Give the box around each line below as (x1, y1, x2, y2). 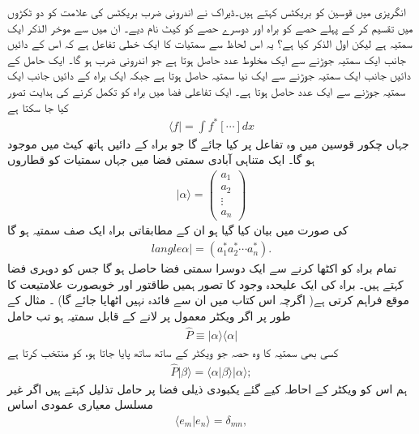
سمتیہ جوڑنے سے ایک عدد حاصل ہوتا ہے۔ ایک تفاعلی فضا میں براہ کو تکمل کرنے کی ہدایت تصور (7, 82, 406, 99)
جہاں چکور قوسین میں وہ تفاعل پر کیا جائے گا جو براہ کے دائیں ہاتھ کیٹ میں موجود (7, 135, 409, 152)
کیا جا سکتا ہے (7, 98, 69, 115)
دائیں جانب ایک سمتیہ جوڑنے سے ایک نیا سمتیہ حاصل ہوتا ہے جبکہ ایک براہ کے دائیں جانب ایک (7, 67, 411, 84)
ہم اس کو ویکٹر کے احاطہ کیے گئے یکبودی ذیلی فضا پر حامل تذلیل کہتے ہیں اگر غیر (7, 380, 408, 397)
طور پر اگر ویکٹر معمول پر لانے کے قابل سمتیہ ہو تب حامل (7, 307, 291, 324)
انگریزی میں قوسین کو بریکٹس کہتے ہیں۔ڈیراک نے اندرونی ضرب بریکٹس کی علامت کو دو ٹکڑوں (7, 3, 406, 19)
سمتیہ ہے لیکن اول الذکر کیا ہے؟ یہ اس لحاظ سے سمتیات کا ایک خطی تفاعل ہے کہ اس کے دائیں (7, 35, 413, 52)
